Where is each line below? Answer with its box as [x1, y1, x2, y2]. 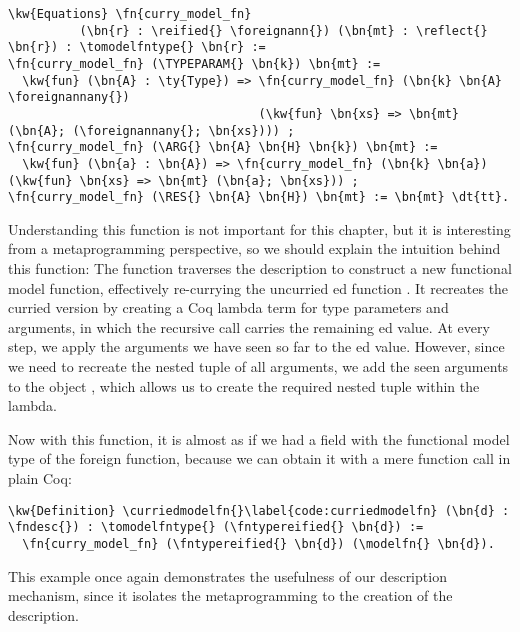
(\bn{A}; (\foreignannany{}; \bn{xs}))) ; [8, 123, 295, 138]
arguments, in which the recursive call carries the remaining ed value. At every [8, 316, 490, 337]
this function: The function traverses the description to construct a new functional [8, 258, 512, 279]
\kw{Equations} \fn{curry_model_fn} [8, 7, 252, 21]
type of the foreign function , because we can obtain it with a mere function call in [8, 448, 511, 469]
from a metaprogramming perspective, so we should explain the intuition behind [8, 238, 501, 259]
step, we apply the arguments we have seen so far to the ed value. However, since [8, 336, 505, 357]
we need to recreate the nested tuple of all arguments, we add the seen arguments [8, 356, 509, 377]
